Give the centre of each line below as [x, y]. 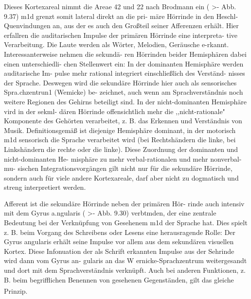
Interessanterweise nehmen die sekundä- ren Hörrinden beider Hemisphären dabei [125, 54]
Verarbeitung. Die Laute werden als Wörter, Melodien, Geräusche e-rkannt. [117, 44]
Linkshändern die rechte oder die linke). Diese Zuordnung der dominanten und [121, 149]
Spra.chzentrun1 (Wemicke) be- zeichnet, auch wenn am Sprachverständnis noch [124, 92]
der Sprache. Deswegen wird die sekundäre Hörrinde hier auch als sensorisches [120, 82]
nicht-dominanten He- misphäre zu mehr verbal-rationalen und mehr [106, 158]
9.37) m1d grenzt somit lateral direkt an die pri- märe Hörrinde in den [109, 16]
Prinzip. [16, 291]
